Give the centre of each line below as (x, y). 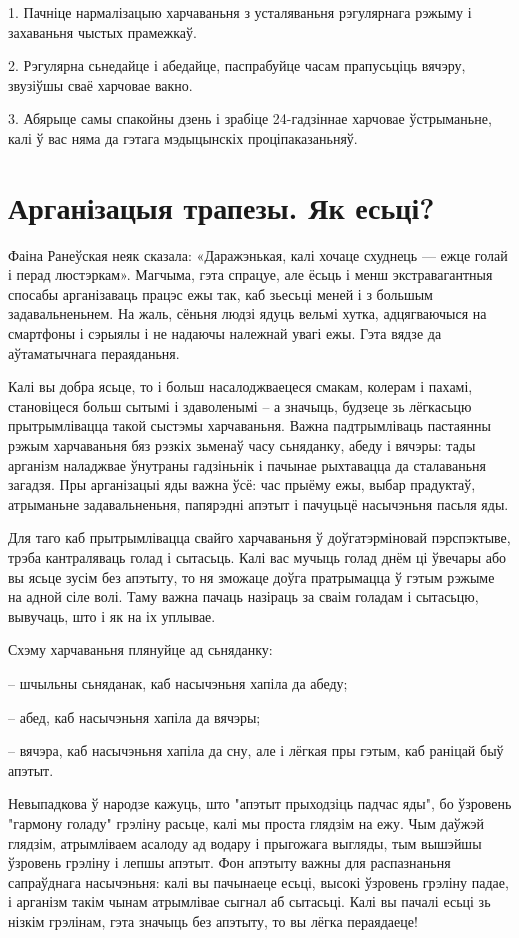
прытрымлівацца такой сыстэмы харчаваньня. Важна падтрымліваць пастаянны (249, 425)
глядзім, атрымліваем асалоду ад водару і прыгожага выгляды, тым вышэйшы (245, 842)
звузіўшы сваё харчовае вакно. (100, 84)
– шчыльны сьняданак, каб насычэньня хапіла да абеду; (178, 682)
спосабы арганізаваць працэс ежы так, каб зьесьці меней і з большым (220, 293)
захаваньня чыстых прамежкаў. (102, 31)
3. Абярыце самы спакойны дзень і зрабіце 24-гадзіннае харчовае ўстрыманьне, (250, 118)
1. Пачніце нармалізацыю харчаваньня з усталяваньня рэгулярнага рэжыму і (240, 12)
